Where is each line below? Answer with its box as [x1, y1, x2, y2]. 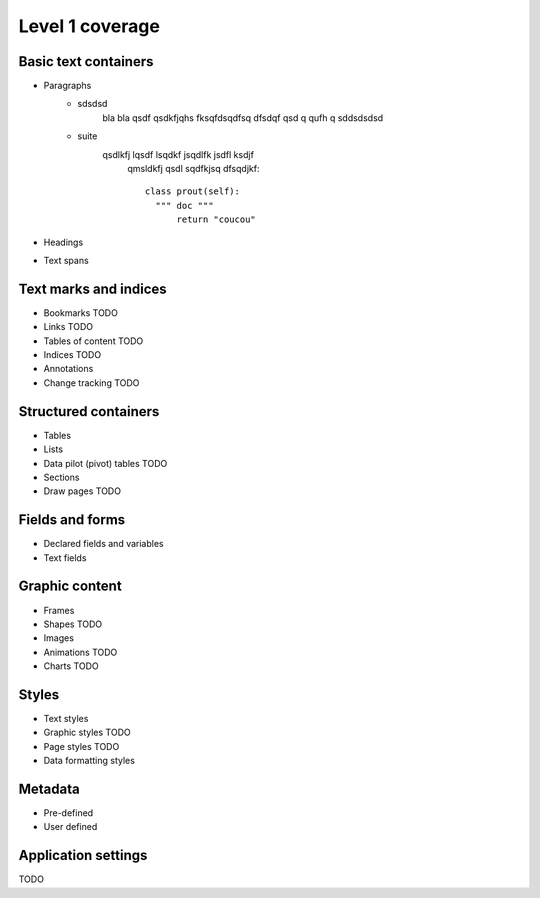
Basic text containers [18, 53, 154, 70]
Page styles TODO [43, 740, 120, 752]
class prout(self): [145, 186, 240, 197]
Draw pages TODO [43, 485, 122, 497]
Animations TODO [43, 646, 118, 658]
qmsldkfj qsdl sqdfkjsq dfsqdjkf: [127, 163, 260, 175]
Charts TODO [43, 660, 99, 672]
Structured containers [18, 403, 160, 420]
